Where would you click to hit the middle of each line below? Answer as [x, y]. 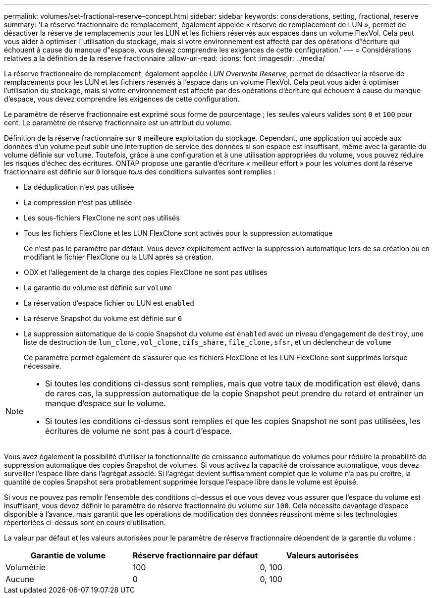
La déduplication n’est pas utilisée [79, 187]
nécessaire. [43, 366]
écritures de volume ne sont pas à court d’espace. [139, 431]
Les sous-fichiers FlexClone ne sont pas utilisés [102, 218]
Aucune [20, 579]
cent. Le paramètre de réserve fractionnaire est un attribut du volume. [118, 123]
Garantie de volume [68, 555]
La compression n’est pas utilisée [78, 202]
